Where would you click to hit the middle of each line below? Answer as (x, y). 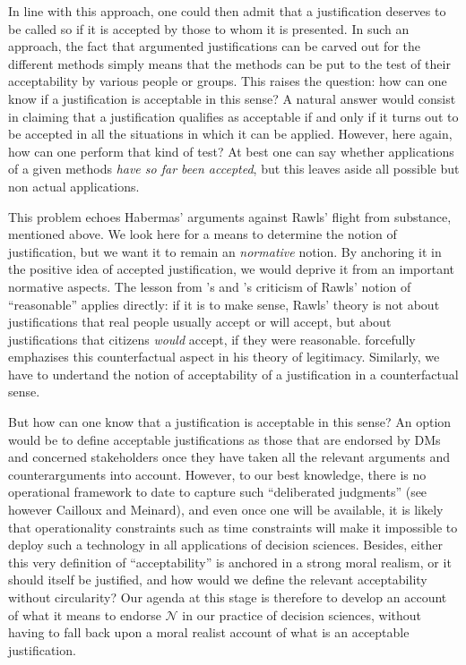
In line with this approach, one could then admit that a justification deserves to (227, 11)
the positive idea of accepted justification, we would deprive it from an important (232, 269)
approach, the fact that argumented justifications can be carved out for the (214, 46)
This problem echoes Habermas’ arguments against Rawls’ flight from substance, (230, 216)
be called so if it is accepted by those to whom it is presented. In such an (209, 28)
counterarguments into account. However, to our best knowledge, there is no (217, 474)
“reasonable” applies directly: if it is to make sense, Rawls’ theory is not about (224, 304)
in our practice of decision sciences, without (302, 614)
